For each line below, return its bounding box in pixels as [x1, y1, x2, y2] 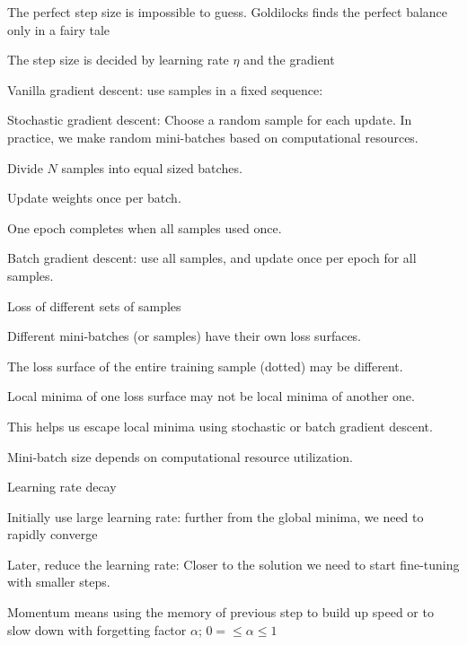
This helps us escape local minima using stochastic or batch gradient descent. [7, 416, 433, 435]
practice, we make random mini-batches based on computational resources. [7, 127, 419, 146]
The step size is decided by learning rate [7, 50, 229, 69]
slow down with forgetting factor [7, 620, 187, 639]
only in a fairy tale [7, 20, 110, 39]
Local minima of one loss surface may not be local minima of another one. [7, 387, 415, 405]
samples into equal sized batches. [61, 158, 242, 177]
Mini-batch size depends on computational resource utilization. [7, 447, 353, 466]
